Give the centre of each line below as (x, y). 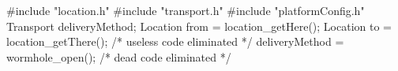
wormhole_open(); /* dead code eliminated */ (119, 56)
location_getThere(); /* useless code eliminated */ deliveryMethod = (175, 41)
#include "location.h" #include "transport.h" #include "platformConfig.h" (186, 10)
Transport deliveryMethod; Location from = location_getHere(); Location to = (199, 26)
